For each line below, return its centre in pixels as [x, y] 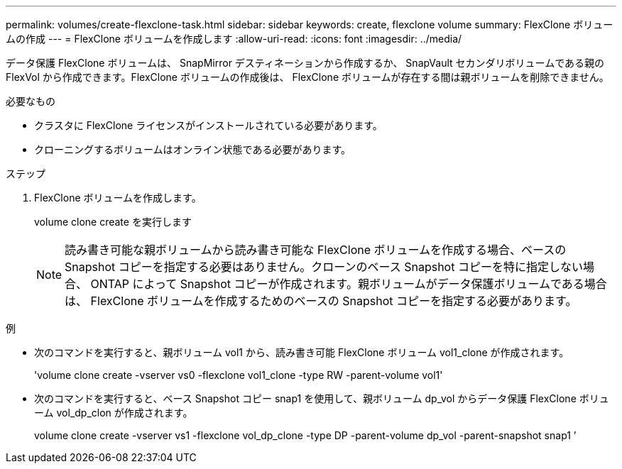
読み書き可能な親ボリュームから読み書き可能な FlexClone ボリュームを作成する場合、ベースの [316, 250]
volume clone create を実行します [113, 222]
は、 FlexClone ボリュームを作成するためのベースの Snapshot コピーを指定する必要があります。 [321, 301]
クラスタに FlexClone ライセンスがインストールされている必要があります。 [208, 125]
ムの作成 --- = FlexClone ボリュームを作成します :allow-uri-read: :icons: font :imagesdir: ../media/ [234, 39]
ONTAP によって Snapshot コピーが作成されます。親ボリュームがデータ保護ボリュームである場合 [349, 284]
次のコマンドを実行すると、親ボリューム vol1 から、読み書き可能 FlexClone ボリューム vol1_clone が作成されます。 [302, 352]
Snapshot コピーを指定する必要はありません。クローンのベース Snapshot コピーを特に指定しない [324, 267]
